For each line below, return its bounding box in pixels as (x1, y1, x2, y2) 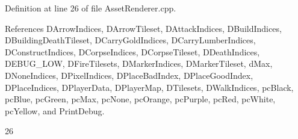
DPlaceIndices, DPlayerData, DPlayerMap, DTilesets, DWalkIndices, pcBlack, (5, 81, 294, 93)
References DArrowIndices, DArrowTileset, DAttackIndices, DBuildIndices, (5, 22, 282, 34)
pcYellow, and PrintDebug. (5, 104, 105, 117)
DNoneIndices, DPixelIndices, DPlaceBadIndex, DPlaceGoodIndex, (5, 69, 253, 81)
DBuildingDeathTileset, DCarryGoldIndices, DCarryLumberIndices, (5, 34, 256, 46)
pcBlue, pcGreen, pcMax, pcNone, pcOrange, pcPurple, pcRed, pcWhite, (5, 93, 276, 105)
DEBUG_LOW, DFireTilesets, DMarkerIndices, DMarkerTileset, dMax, (5, 57, 273, 70)
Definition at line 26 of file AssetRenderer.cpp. (5, 2, 176, 14)
